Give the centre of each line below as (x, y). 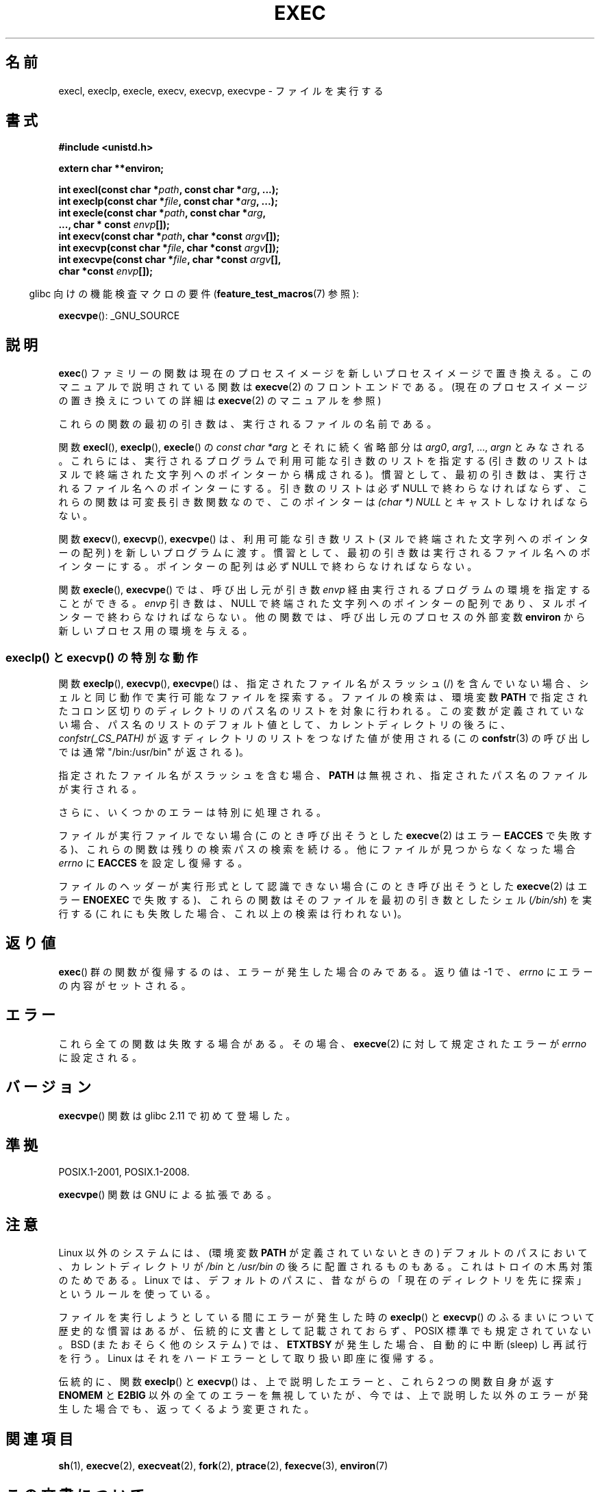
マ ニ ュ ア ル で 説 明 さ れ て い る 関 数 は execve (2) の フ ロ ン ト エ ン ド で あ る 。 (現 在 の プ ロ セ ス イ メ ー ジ (323, 387)
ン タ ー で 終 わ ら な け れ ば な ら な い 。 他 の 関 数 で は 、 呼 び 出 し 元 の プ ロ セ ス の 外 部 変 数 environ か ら (322, 617)
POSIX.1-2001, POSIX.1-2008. (124, 1172)
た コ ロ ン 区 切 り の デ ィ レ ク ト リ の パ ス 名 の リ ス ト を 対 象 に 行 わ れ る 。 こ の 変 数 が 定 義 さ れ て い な (321, 711)
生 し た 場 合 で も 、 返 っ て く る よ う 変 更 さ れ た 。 (186, 1409)
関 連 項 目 (39, 1439)
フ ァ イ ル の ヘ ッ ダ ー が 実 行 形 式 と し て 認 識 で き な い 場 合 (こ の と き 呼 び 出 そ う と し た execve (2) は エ (323, 886)
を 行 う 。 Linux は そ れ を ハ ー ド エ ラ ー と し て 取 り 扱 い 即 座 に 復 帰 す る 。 (249, 1358)
